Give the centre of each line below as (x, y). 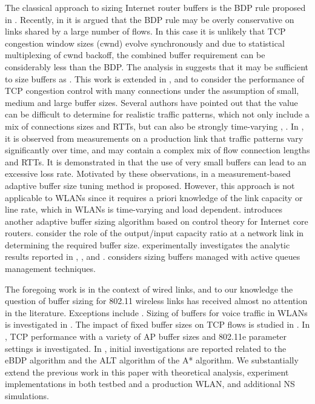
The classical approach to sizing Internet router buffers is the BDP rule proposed (155, 7)
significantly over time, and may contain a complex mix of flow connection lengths (157, 150)
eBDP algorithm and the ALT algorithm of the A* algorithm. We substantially (152, 360)
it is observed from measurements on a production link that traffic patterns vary (154, 138)
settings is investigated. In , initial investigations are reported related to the (146, 348)
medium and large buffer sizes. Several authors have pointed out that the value (151, 102)
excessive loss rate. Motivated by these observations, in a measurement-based (148, 174)
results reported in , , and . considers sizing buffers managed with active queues (153, 257)
